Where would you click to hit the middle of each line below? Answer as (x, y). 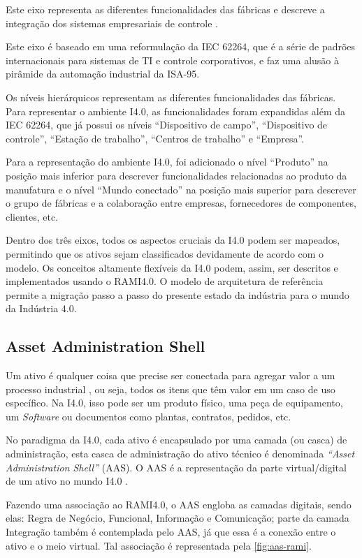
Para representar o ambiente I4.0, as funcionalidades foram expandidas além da (176, 111)
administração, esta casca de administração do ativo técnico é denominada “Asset (180, 454)
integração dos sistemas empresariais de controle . (112, 23)
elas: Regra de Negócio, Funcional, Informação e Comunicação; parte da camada (178, 518)
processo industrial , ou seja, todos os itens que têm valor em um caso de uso (171, 389)
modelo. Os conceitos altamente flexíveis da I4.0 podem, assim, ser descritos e (172, 267)
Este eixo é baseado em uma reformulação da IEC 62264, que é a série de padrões (181, 46)
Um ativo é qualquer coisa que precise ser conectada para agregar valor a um (171, 375)
